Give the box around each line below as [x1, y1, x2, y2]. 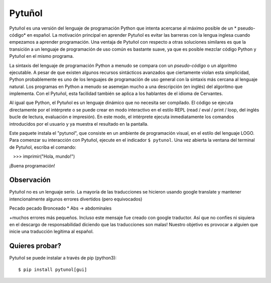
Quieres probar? [9, 242, 61, 250]
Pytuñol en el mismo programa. [9, 53, 74, 59]
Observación [9, 176, 51, 184]
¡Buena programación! [9, 162, 55, 168]
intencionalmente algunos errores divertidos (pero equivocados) [9, 196, 143, 202]
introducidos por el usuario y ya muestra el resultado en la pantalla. [9, 121, 149, 127]
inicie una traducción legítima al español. [9, 229, 94, 235]
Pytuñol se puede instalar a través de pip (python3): [9, 255, 117, 261]
